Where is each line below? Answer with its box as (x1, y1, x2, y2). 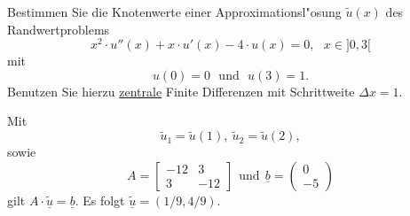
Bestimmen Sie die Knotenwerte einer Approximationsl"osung (7, 3, 342, 20)
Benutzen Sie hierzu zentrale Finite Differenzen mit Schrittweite (7, 81, 355, 100)
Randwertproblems (7, 19, 110, 38)
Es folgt (83, 190, 125, 209)
